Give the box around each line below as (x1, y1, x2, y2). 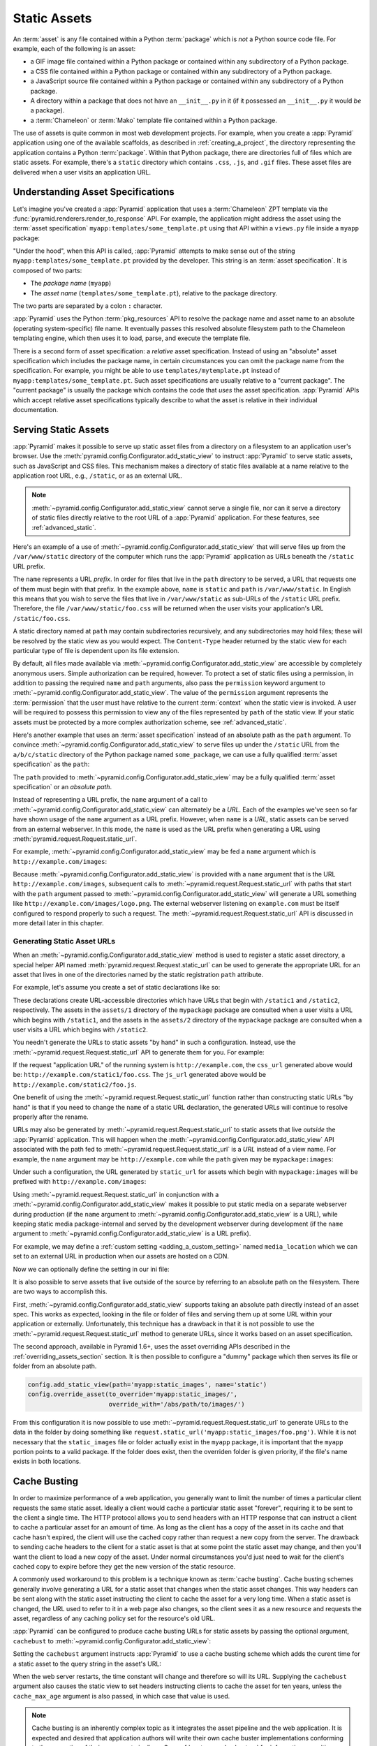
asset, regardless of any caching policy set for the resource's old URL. (13, 1614, 216, 1622)
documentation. (13, 405, 59, 413)
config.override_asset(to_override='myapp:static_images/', (27, 1391, 238, 1398)
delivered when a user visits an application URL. (13, 168, 151, 176)
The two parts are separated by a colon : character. (13, 302, 163, 310)
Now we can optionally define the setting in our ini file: (13, 1265, 170, 1273)
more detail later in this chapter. (13, 919, 104, 927)
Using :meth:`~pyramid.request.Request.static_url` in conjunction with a (13, 1190, 219, 1198)
